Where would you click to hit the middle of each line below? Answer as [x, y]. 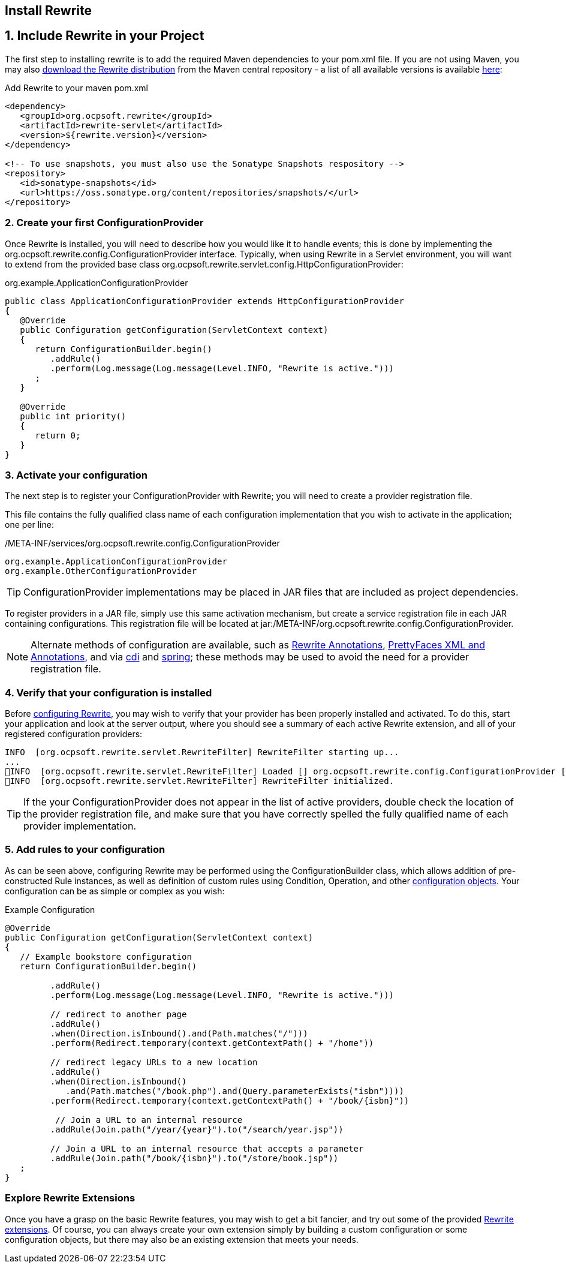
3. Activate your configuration [76, 475]
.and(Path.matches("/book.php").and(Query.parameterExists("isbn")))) [235, 1091]
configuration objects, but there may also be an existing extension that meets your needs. [182, 1239]
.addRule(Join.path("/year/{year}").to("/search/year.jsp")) [197, 1129]
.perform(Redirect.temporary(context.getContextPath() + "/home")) [212, 1043]
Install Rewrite [49, 10]
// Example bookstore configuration [106, 956]
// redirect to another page [118, 1014]
